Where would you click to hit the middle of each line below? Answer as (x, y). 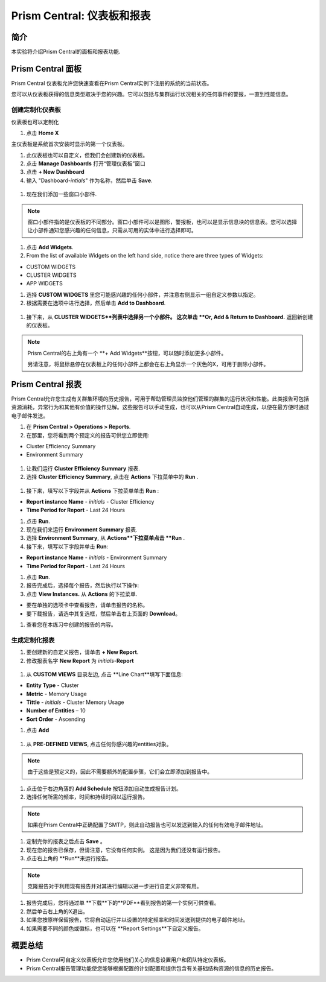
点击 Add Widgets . (50, 247)
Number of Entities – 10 (56, 711)
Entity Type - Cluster (53, 685)
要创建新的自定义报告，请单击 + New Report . (82, 652)
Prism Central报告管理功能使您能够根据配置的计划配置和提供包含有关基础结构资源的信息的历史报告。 (152, 968)
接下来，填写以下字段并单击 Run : (67, 546)
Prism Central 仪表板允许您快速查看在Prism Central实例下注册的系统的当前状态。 (112, 83)
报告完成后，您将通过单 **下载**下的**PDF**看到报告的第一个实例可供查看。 (123, 903)
